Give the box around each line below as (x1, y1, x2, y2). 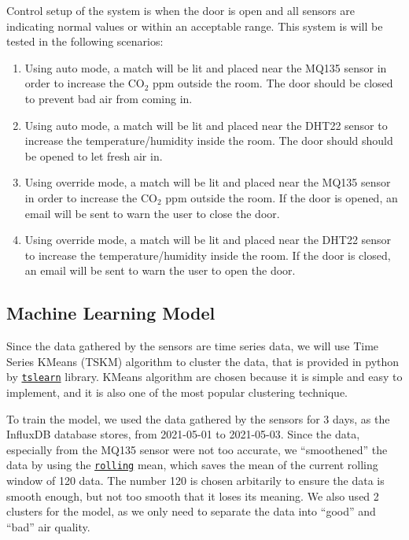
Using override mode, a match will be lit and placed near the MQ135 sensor (24, 174, 391, 190)
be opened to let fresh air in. (24, 147, 163, 164)
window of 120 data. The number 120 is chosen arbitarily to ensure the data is (6, 472, 385, 488)
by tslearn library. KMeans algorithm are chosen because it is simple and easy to (6, 368, 403, 385)
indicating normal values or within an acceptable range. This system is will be (6, 17, 383, 34)
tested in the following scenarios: (6, 33, 164, 50)
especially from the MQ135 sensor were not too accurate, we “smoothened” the (6, 441, 388, 457)
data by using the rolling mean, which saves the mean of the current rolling (6, 457, 378, 473)
